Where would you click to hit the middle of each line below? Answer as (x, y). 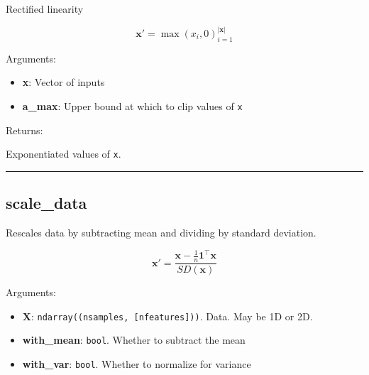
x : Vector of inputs (64, 82)
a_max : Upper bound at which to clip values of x (132, 106)
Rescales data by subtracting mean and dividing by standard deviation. (161, 233)
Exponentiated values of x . (64, 154)
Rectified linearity (45, 9)
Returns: (24, 130)
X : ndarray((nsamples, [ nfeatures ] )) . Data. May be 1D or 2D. (167, 316)
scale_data (46, 203)
